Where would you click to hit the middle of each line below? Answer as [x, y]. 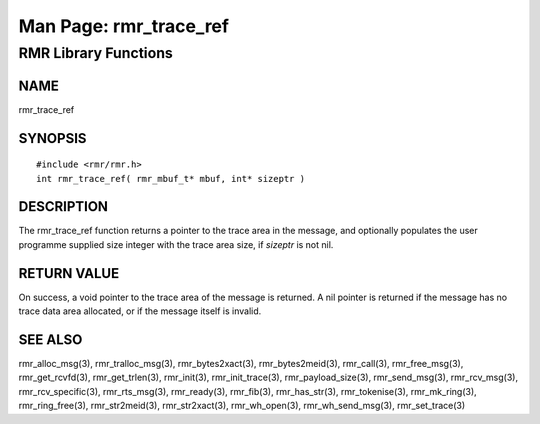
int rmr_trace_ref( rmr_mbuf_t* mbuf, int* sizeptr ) [170, 178]
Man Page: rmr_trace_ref [124, 26]
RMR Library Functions [96, 53]
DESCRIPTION [63, 206]
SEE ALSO [50, 339]
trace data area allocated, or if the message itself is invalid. [140, 311]
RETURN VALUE [69, 273]
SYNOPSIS [52, 138]
